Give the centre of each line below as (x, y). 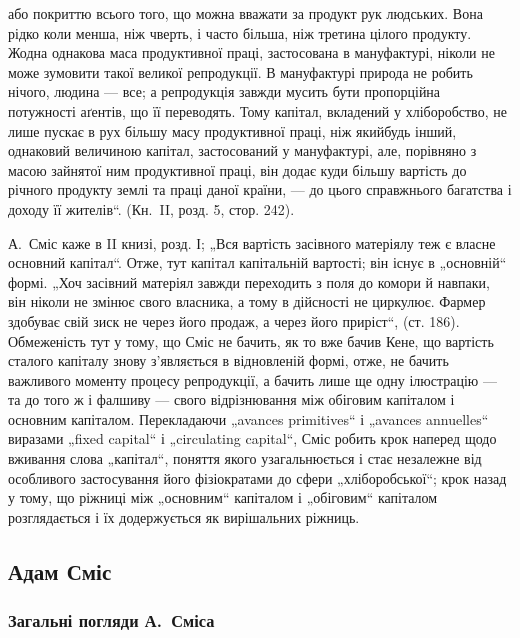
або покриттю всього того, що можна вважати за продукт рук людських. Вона (245, 13)
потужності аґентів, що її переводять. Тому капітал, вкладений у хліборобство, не (257, 110)
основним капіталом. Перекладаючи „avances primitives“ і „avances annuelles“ (248, 418)
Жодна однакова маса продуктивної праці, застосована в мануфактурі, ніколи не (251, 52)
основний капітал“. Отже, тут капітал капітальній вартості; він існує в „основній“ (257, 262)
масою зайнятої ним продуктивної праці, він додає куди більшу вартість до (237, 169)
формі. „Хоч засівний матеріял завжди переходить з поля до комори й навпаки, (249, 281)
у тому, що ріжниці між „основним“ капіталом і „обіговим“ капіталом (223, 497)
